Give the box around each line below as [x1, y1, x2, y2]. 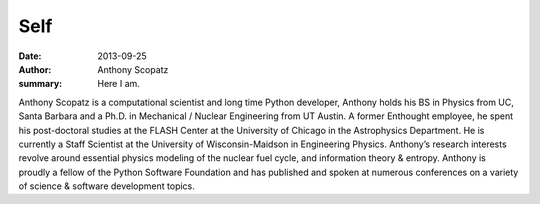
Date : [18, 50, 42, 62]
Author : [18, 63, 52, 75]
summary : [18, 78, 63, 90]
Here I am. [97, 78, 140, 90]
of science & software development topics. [18, 180, 195, 192]
